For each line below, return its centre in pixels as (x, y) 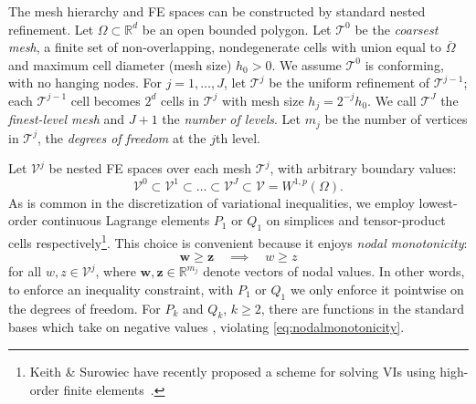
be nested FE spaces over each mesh (150, 168)
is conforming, (404, 64)
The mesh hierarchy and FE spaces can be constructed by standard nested (217, 11)
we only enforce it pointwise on (377, 289)
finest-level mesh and (67, 119)
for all (25, 271)
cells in (180, 100)
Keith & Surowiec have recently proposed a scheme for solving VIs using (233, 371)
